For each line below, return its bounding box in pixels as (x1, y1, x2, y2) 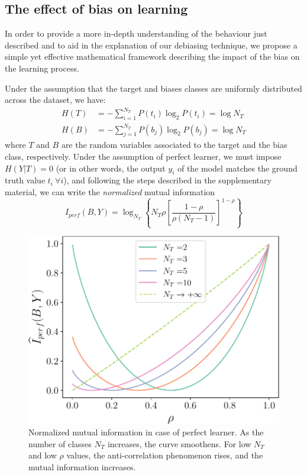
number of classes (28, 437, 92, 450)
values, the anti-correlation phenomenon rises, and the (66, 449, 263, 461)
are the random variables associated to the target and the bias (61, 138, 287, 151)
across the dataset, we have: (5, 93, 106, 106)
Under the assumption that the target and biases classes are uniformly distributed (5, 82, 302, 94)
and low (28, 449, 57, 461)
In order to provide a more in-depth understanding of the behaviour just (5, 27, 267, 40)
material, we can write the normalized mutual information (5, 186, 215, 198)
